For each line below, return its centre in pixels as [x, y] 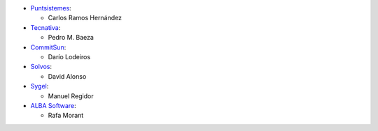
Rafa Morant [66, 116]
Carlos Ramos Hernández [85, 18]
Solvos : [41, 67]
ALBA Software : [53, 105]
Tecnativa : [45, 27]
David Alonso [67, 76]
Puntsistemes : [51, 8]
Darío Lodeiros [69, 56]
